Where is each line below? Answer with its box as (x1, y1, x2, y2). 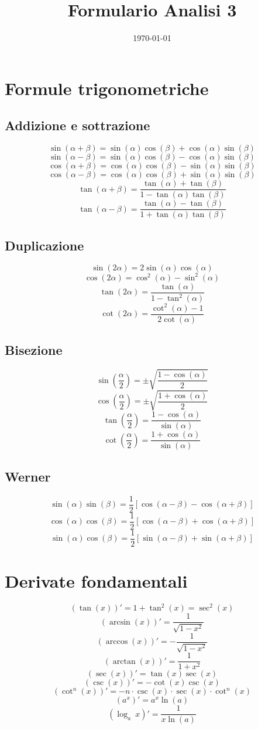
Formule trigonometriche (5, 76, 209, 100)
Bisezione (5, 341, 63, 359)
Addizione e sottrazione (5, 116, 150, 134)
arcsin (109, 618, 130, 626)
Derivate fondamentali (5, 568, 188, 592)
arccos (105, 638, 128, 646)
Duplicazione (5, 236, 84, 254)
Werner (5, 467, 51, 485)
